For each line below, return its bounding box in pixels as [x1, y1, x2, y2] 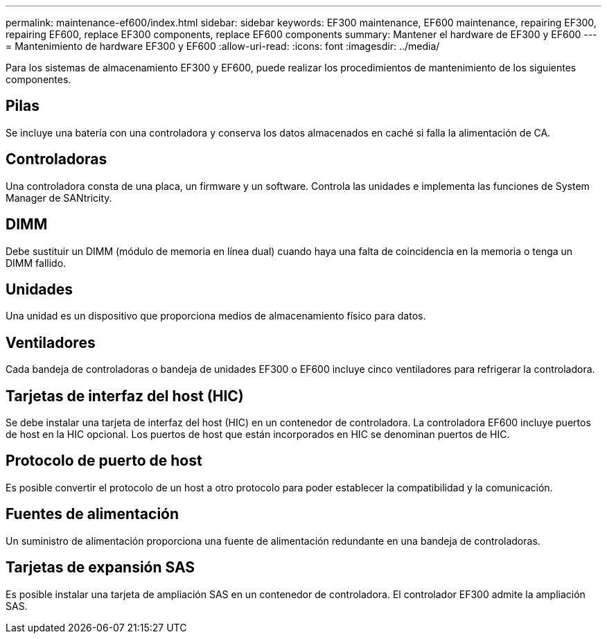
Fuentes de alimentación [6, 505, 179, 523]
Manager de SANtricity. [6, 191, 112, 204]
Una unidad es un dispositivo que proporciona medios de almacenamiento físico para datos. [6, 310, 426, 322]
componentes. [6, 73, 71, 85]
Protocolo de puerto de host [6, 452, 202, 470]
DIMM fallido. [6, 256, 67, 269]
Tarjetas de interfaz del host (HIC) [6, 387, 244, 405]
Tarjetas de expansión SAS [6, 559, 195, 577]
